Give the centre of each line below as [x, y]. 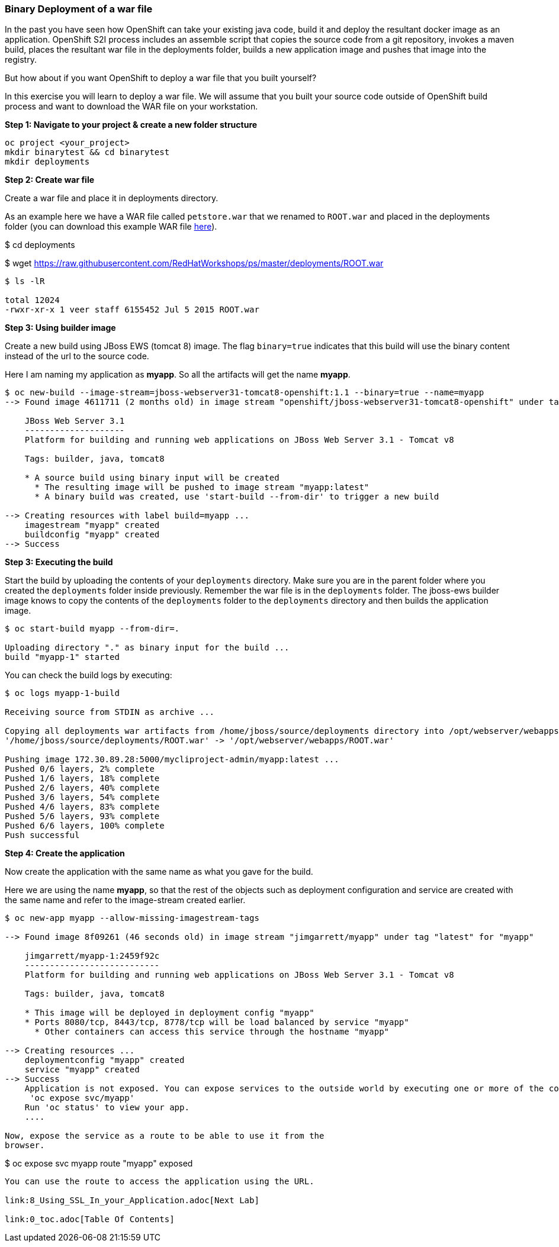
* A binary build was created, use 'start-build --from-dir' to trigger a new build [237, 497]
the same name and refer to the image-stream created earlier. [125, 900]
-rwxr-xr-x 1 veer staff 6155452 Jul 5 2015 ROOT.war [132, 310]
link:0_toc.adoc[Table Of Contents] [90, 1219]
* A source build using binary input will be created [152, 478]
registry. [21, 60]
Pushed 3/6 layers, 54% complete [82, 797]
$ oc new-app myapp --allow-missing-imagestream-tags [132, 918]
